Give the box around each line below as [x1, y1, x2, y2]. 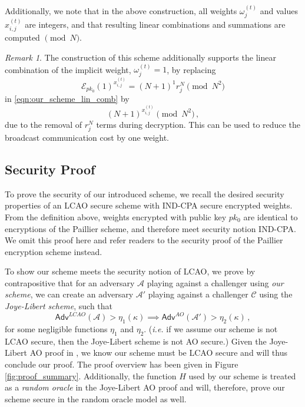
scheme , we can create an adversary [5, 288, 134, 300]
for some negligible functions [5, 322, 108, 335]
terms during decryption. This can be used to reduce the [96, 118, 300, 130]
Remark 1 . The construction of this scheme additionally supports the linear [5, 51, 276, 64]
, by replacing [167, 63, 216, 75]
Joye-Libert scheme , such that [5, 300, 113, 312]
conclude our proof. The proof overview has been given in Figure [5, 358, 238, 370]
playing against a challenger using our [147, 276, 284, 289]
